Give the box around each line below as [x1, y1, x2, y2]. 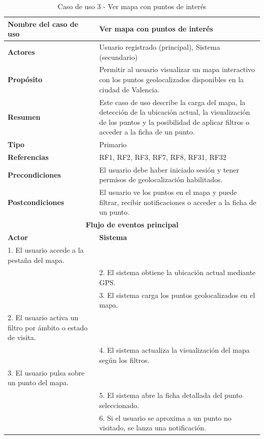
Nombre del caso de [8, 18, 79, 29]
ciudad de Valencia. [99, 84, 160, 94]
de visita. [8, 332, 36, 343]
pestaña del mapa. [8, 254, 64, 265]
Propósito [8, 74, 43, 85]
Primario [99, 139, 127, 150]
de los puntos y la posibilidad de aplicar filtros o [99, 116, 249, 127]
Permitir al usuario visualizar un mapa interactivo [99, 64, 255, 75]
